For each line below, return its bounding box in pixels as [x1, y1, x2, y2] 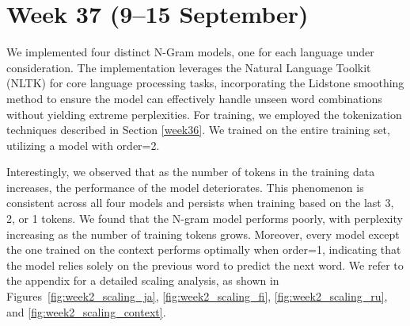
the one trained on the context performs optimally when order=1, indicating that [6, 241, 401, 258]
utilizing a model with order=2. [6, 136, 160, 153]
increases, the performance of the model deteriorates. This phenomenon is [6, 178, 364, 195]
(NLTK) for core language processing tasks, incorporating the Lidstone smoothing [6, 75, 404, 91]
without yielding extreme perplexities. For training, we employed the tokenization [6, 105, 402, 122]
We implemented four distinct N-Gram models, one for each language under [6, 44, 374, 60]
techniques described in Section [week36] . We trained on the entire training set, [6, 121, 390, 138]
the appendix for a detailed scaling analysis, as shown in [6, 272, 279, 289]
